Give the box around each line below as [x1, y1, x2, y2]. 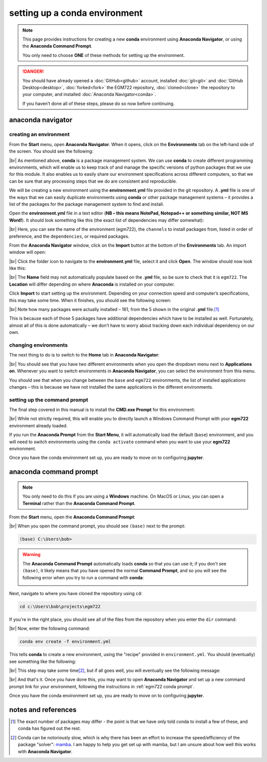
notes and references [9, 706, 77, 714]
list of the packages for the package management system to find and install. [9, 201, 164, 207]
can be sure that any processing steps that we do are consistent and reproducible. [9, 178, 178, 184]
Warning [22, 552, 41, 558]
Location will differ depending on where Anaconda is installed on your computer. [9, 281, 175, 287]
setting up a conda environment [9, 7, 143, 18]
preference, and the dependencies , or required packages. [9, 233, 130, 239]
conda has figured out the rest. [18, 725, 81, 731]
